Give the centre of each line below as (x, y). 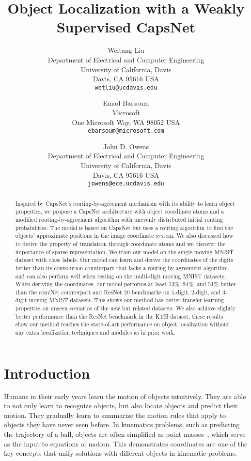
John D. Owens (126, 146)
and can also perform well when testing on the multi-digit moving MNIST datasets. (121, 276)
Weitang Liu (126, 50)
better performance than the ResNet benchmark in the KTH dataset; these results (119, 316)
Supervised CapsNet (126, 27)
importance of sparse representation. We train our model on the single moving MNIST (124, 252)
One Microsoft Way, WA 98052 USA (126, 122)
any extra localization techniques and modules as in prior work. (95, 332)
